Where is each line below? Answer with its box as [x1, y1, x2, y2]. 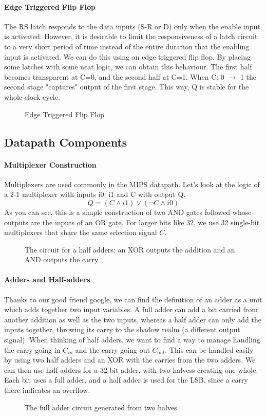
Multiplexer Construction [4, 159, 97, 170]
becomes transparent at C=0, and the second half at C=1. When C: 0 [4, 71, 224, 82]
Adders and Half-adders [4, 274, 90, 285]
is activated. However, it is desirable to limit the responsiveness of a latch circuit [4, 31, 258, 42]
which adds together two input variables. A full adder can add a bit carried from [4, 304, 258, 315]
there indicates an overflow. [4, 385, 90, 395]
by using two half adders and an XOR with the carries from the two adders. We [4, 354, 256, 365]
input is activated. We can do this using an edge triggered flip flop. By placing [4, 51, 251, 62]
